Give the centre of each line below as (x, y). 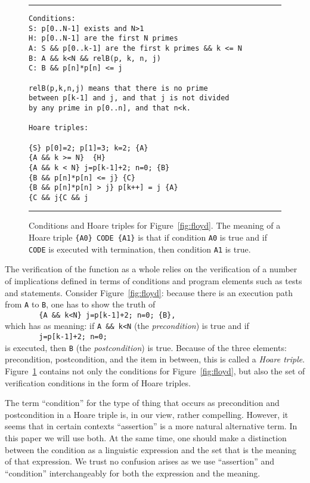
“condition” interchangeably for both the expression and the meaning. (133, 473)
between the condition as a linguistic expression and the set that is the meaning (151, 449)
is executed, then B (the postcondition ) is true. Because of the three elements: (146, 347)
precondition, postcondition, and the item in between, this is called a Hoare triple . (155, 359)
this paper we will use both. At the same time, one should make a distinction (146, 438)
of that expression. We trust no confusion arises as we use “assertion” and (140, 461)
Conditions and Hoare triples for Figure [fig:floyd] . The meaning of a (155, 225)
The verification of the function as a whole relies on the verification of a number (151, 269)
